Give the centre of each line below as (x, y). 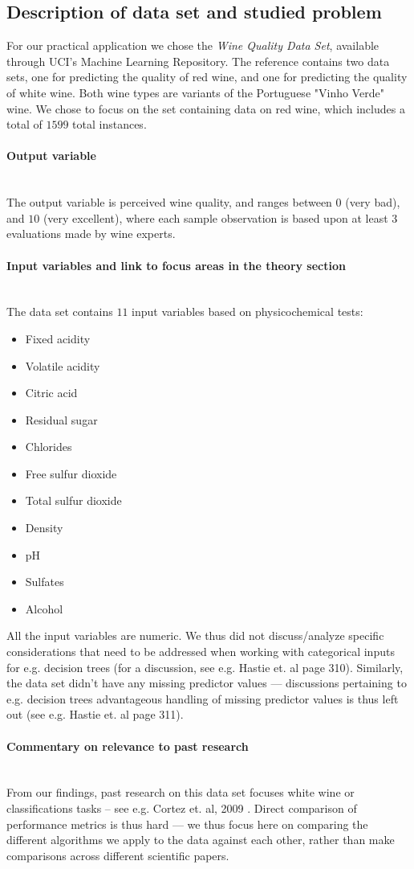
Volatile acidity (63, 365)
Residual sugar (61, 419)
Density (44, 528)
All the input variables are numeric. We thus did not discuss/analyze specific (195, 635)
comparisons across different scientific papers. (118, 855)
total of (24, 124)
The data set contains (60, 312)
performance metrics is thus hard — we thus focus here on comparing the (187, 824)
